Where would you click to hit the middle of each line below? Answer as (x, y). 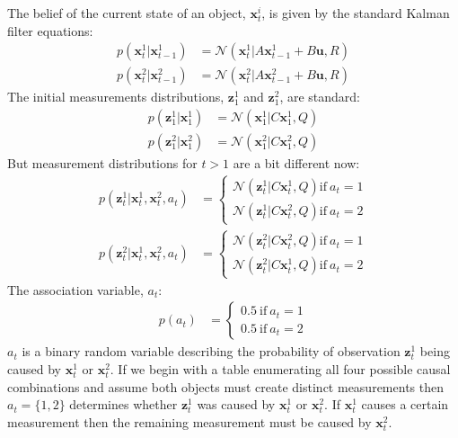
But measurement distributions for (102, 162)
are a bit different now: (296, 162)
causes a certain (405, 404)
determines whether (123, 404)
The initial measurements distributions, (116, 97)
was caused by (236, 404)
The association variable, (75, 289)
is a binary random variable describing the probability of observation (211, 351)
